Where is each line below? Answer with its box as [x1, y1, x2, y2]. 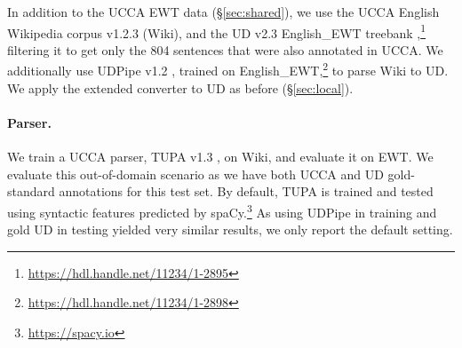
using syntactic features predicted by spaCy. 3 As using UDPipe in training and [7, 200, 437, 221]
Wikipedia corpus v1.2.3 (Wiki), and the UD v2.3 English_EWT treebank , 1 [7, 20, 426, 42]
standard [7, 182, 55, 201]
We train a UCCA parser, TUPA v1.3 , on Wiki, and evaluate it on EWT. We [7, 147, 434, 166]
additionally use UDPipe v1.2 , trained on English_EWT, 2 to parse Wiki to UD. [7, 59, 449, 80]
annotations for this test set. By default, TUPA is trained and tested [59, 182, 434, 201]
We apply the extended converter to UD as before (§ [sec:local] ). [7, 78, 354, 97]
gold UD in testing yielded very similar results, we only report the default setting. [7, 220, 453, 239]
